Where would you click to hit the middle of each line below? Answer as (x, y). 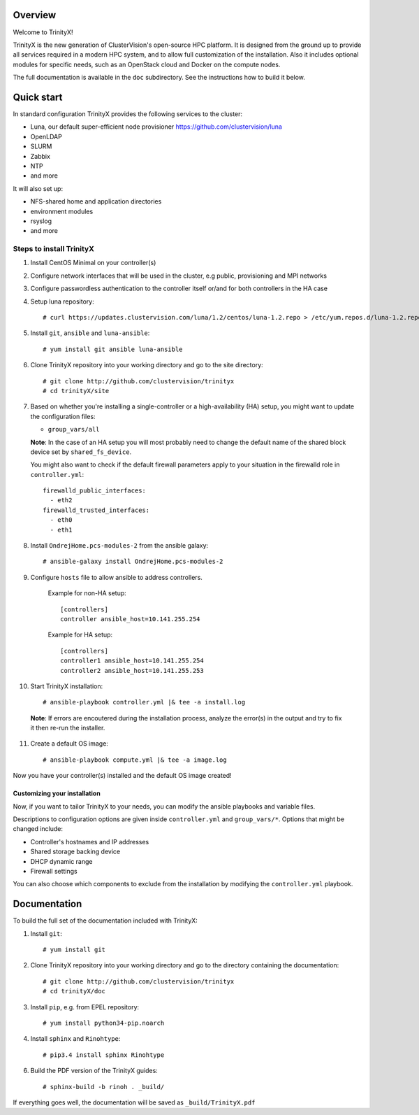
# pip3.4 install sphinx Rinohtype (104, 1055)
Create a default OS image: (69, 744)
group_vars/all (74, 429)
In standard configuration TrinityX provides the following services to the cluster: (128, 114)
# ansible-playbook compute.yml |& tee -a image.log (135, 760)
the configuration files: (63, 416)
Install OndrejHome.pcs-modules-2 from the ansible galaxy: (119, 546)
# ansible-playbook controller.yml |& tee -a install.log (144, 702)
